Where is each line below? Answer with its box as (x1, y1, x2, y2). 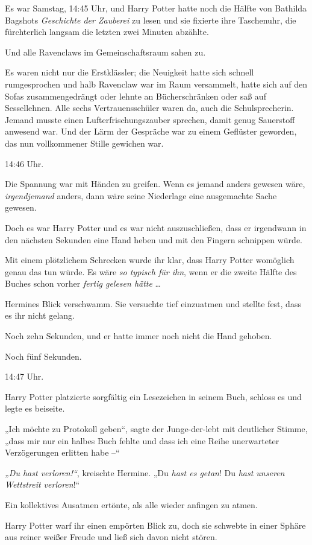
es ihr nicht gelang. (5, 309, 75, 322)
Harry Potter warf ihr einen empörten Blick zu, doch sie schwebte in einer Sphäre (5, 518, 306, 531)
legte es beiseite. (5, 402, 65, 415)
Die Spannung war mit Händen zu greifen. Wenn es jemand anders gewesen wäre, (5, 177, 305, 190)
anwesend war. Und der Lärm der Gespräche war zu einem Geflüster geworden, (5, 125, 297, 138)
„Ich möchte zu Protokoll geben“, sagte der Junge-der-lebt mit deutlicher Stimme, (5, 422, 308, 435)
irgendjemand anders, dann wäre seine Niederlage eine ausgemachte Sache (5, 189, 277, 202)
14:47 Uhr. (5, 370, 44, 383)
